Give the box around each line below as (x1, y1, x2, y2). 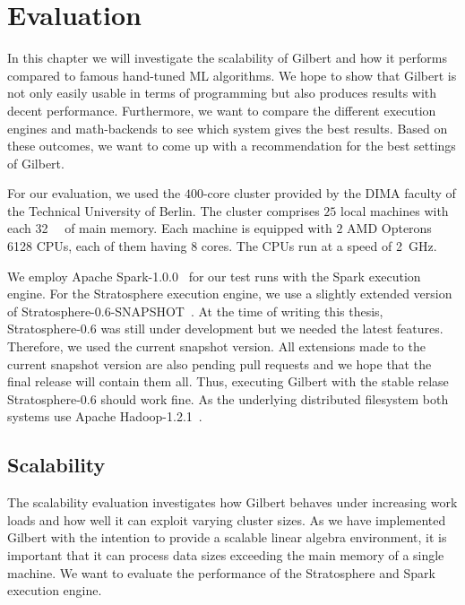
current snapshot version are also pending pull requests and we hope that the (7, 354, 432, 373)
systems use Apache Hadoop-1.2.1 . (7, 407, 202, 426)
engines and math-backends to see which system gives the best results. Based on (7, 118, 448, 137)
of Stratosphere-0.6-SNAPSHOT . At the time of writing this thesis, (7, 301, 383, 320)
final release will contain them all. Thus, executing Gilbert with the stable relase (7, 372, 449, 391)
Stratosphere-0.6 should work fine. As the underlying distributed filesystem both (7, 389, 449, 408)
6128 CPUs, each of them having (7, 237, 187, 255)
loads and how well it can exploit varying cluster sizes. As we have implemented (7, 510, 446, 529)
